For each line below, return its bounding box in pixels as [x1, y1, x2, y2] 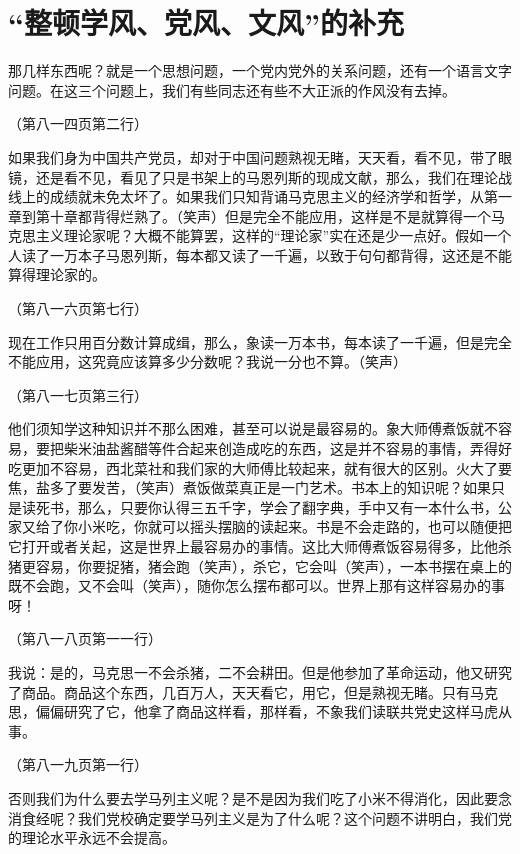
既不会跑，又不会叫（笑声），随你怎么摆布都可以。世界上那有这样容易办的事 [8, 575, 505, 596]
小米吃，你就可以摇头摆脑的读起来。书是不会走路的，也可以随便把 [77, 516, 512, 537]
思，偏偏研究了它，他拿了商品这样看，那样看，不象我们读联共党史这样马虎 [8, 701, 498, 722]
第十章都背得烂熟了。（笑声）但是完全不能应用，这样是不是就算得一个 [35, 205, 491, 226]
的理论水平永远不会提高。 [8, 827, 176, 848]
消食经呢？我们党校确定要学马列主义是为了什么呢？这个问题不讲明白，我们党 [8, 807, 512, 828]
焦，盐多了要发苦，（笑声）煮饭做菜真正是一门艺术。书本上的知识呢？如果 [8, 477, 491, 498]
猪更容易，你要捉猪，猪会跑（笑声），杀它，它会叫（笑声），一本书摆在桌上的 [8, 555, 512, 576]
